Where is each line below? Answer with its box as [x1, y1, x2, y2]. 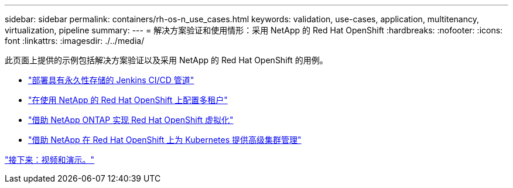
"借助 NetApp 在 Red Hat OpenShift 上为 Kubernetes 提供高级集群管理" [28, 135, 302, 145]
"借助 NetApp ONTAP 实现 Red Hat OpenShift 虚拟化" [28, 115, 234, 125]
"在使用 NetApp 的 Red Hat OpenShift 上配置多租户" [28, 95, 228, 105]
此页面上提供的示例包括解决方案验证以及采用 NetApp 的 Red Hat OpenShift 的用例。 [5, 55, 328, 65]
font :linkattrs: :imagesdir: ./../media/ [5, 36, 145, 46]
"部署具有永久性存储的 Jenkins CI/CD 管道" [28, 75, 194, 85]
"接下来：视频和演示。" [5, 155, 95, 165]
